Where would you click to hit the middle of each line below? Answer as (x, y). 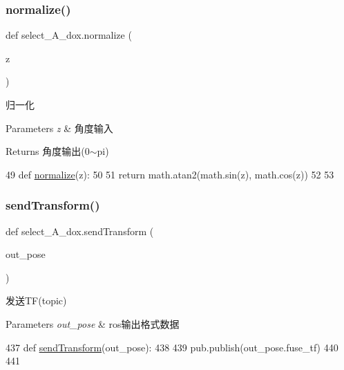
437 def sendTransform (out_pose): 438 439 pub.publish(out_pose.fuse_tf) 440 (172, 347)
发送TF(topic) (36, 300)
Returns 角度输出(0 (48, 151)
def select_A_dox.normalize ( (69, 35)
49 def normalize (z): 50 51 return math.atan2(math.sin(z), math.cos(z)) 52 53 (170, 174)
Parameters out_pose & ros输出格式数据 (93, 323)
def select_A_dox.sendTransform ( (80, 231)
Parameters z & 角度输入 (59, 128)
